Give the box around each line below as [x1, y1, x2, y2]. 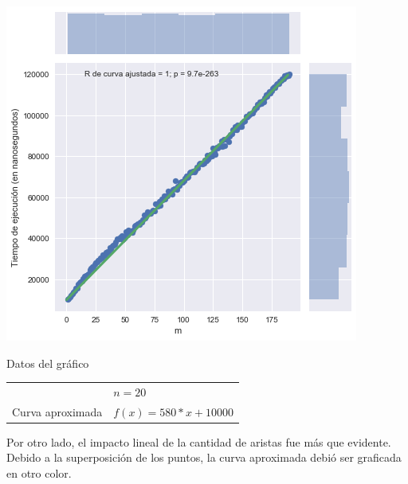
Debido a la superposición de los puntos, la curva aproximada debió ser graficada [6, 449, 402, 466]
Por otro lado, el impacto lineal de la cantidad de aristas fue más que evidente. [6, 433, 391, 450]
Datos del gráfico [6, 354, 89, 371]
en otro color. [6, 465, 72, 482]
